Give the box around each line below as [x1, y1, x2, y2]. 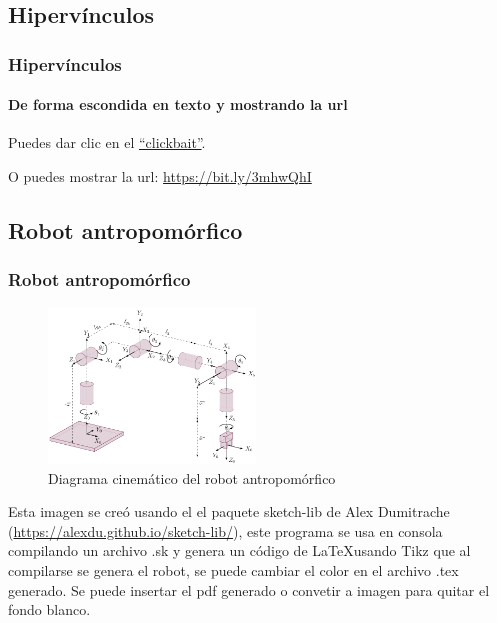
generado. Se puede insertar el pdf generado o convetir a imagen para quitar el [8, 579, 490, 600]
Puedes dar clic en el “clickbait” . [8, 132, 206, 153]
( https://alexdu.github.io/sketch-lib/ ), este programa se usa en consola [8, 520, 443, 541]
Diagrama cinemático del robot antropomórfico [48, 467, 336, 488]
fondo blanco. [8, 599, 91, 620]
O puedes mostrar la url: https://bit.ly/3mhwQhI [8, 166, 312, 187]
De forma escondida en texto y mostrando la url [8, 94, 348, 115]
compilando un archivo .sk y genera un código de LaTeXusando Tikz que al [8, 540, 471, 561]
